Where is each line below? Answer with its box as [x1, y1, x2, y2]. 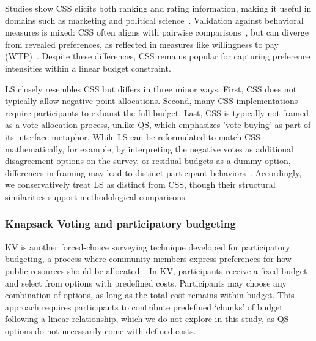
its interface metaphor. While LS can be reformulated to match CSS [5, 130, 260, 143]
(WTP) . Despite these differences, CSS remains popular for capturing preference [5, 50, 310, 62]
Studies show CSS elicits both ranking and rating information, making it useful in [5, 2, 312, 14]
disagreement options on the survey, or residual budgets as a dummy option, [5, 154, 291, 167]
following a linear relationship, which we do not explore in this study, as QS [5, 312, 289, 325]
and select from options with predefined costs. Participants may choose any [5, 276, 287, 289]
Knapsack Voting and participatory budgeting [5, 216, 236, 231]
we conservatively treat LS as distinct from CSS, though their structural [5, 178, 276, 191]
